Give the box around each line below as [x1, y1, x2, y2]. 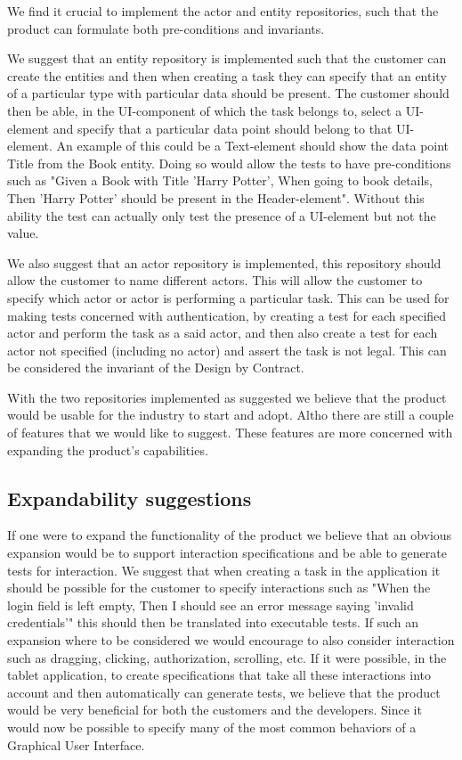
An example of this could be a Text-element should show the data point [56, 136, 450, 155]
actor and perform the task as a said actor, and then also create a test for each [7, 323, 438, 342]
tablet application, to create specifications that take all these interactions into [7, 666, 431, 684]
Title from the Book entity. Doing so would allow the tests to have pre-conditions [7, 153, 451, 172]
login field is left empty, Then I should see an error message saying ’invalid [7, 595, 414, 614]
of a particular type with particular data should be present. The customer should [7, 84, 450, 102]
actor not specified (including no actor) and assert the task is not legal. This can [7, 340, 447, 359]
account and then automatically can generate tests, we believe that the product [7, 682, 441, 701]
